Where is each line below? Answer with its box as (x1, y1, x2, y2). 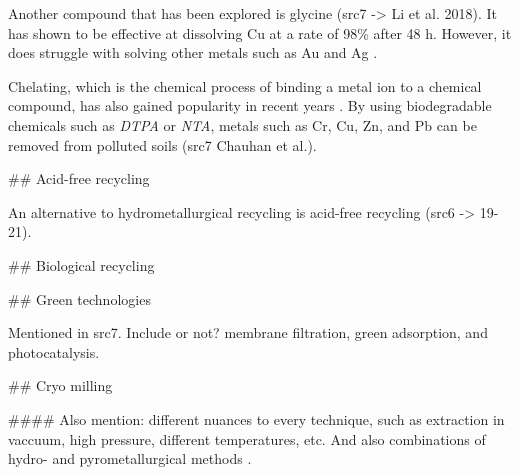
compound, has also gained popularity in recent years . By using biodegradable (8, 95, 492, 116)
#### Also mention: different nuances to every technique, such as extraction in (8, 408, 505, 429)
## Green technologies (8, 288, 151, 309)
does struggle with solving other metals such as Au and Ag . (8, 42, 378, 63)
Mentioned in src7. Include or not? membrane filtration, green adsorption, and (8, 322, 488, 343)
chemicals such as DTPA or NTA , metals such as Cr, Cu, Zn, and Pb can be (8, 114, 477, 135)
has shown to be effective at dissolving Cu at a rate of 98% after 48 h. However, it (8, 22, 512, 43)
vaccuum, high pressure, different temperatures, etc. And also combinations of (8, 428, 486, 449)
